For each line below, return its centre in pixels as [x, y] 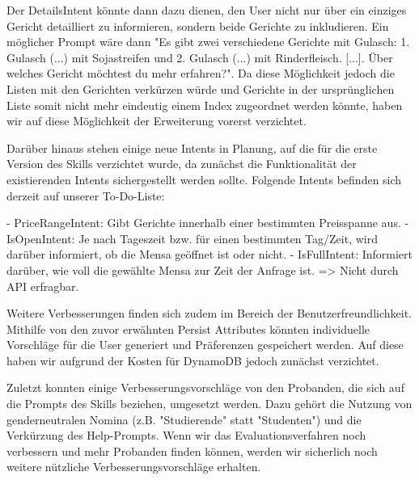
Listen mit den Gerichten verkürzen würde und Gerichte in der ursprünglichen [201, 88]
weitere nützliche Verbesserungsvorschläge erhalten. [134, 467]
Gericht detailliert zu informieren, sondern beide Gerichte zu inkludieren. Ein [198, 25]
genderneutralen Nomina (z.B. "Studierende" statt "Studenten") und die [184, 419]
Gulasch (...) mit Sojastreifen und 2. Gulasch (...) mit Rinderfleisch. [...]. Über [200, 57]
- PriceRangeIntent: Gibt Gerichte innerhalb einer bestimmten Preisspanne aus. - [208, 223]
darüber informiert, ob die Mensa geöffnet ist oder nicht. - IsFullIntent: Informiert [210, 254]
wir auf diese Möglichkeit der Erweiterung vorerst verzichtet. [157, 121]
